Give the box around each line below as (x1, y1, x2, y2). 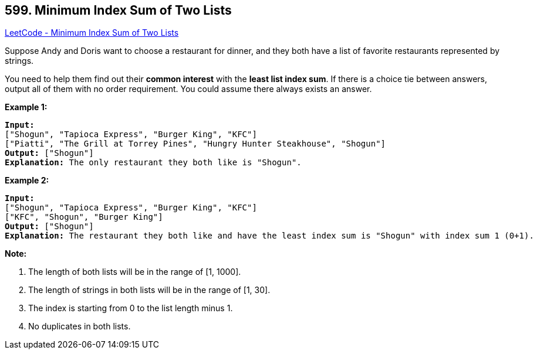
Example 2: (5, 175, 49, 186)
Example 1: (5, 102, 48, 113)
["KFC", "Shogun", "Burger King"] (5, 212, 163, 222)
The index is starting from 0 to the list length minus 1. (28, 303, 233, 314)
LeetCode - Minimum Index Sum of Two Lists (5, 28, 179, 38)
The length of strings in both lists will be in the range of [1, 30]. (28, 285, 271, 295)
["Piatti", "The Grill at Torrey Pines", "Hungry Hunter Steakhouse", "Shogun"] (5, 139, 386, 149)
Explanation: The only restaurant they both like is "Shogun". (5, 158, 302, 168)
